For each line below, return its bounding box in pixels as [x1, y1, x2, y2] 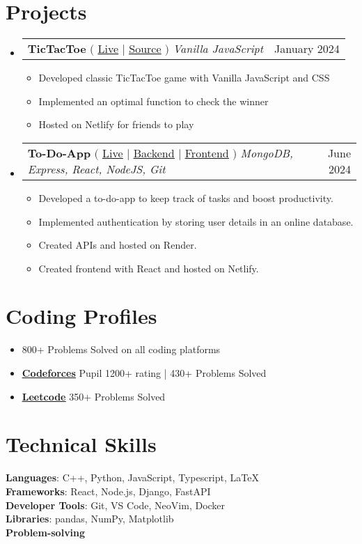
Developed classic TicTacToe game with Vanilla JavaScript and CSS [38, 70, 330, 85]
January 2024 [274, 40, 340, 57]
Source [129, 40, 162, 57]
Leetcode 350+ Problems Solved [22, 389, 166, 403]
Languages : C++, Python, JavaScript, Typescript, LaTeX [6, 470, 259, 485]
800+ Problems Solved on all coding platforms [22, 342, 221, 357]
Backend [133, 144, 175, 161]
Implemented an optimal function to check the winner [38, 93, 269, 108]
